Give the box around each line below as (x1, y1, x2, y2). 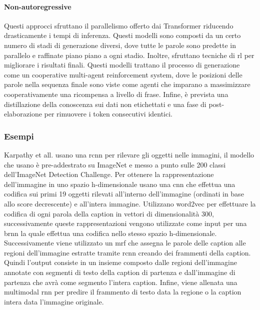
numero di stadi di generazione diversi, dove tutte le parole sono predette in (4, 39, 236, 50)
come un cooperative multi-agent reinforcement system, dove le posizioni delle (4, 69, 242, 79)
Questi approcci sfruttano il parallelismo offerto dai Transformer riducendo (4, 20, 233, 30)
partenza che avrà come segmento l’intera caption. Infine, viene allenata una (4, 276, 237, 287)
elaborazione (4, 108, 42, 119)
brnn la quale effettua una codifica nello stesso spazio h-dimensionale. (4, 227, 217, 238)
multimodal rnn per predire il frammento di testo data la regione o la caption (4, 286, 241, 297)
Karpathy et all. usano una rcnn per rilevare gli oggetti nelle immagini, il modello (4, 149, 254, 159)
